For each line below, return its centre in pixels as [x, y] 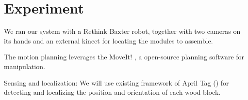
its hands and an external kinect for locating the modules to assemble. [108, 40]
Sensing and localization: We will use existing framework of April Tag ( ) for [116, 82]
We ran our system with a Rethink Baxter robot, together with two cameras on [122, 31]
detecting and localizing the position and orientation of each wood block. [112, 92]
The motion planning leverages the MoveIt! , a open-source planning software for [124, 57]
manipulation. [25, 66]
